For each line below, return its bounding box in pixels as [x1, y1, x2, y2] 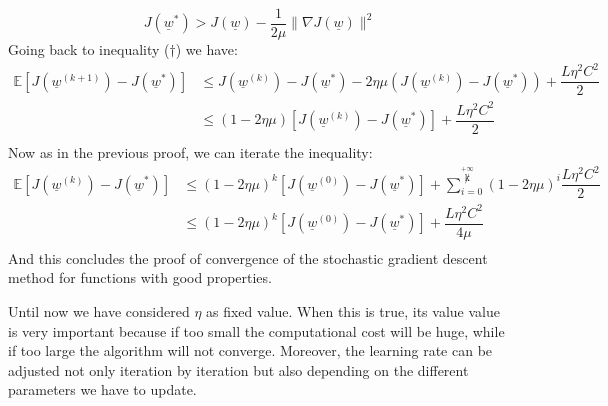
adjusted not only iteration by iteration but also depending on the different [8, 359, 469, 380]
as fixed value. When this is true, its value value [206, 300, 500, 321]
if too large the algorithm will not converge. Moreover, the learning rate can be [8, 340, 493, 361]
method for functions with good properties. [8, 267, 272, 288]
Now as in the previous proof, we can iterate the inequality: [8, 141, 373, 162]
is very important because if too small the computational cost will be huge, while [8, 320, 505, 341]
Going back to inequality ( [8, 39, 170, 60]
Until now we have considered [8, 300, 190, 321]
